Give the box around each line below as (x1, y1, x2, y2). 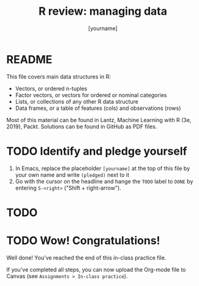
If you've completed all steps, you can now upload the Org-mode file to (6, 266, 186, 273)
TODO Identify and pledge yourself (6, 144, 187, 158)
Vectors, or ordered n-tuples (15, 85, 88, 92)
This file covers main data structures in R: (6, 72, 111, 80)
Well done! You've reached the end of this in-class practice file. (6, 253, 167, 261)
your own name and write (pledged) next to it (15, 171, 130, 179)
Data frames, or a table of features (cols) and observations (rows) (15, 104, 181, 112)
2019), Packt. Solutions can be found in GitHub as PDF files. (6, 123, 157, 130)
